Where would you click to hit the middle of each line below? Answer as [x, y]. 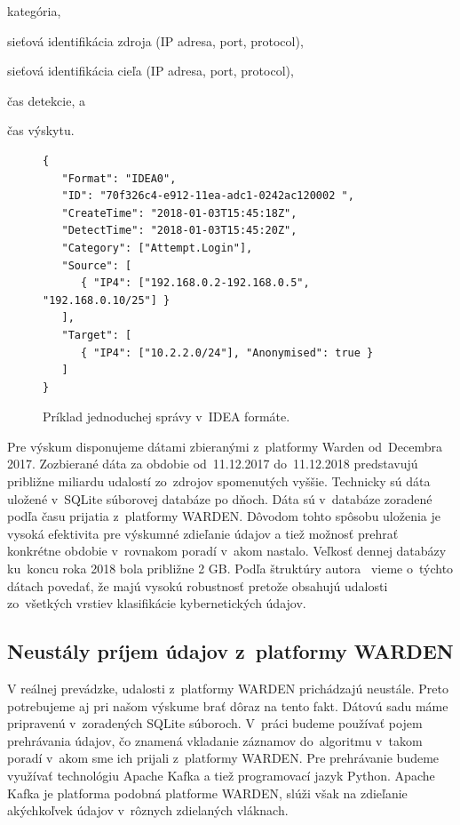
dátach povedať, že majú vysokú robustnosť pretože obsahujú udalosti [198, 585]
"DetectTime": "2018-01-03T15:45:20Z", [179, 231]
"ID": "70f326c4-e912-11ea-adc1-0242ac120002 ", [208, 196]
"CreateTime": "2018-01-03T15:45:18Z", [179, 213]
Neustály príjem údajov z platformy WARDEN [230, 651]
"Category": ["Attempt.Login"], [157, 248]
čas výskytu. [41, 130]
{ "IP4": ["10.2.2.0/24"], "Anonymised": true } [227, 352]
